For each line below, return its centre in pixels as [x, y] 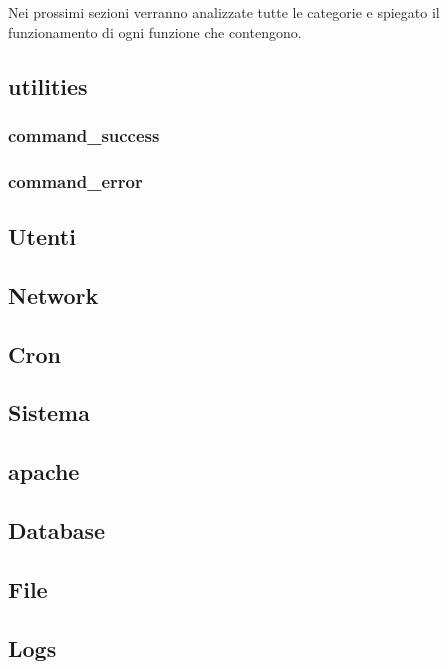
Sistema [49, 412]
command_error [75, 180]
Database [57, 529]
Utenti [42, 236]
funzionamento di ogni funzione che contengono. [155, 31]
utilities [48, 85]
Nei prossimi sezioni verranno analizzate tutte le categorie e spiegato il [224, 12]
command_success [84, 134]
